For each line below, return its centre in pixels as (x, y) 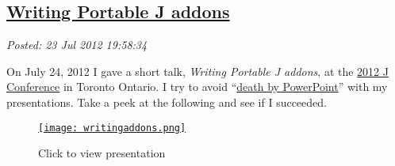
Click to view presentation (102, 153)
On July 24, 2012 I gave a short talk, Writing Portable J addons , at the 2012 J (197, 71)
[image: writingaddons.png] (112, 128)
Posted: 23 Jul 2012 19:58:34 (77, 45)
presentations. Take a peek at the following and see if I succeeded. (167, 102)
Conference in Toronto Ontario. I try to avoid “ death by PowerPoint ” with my (197, 87)
